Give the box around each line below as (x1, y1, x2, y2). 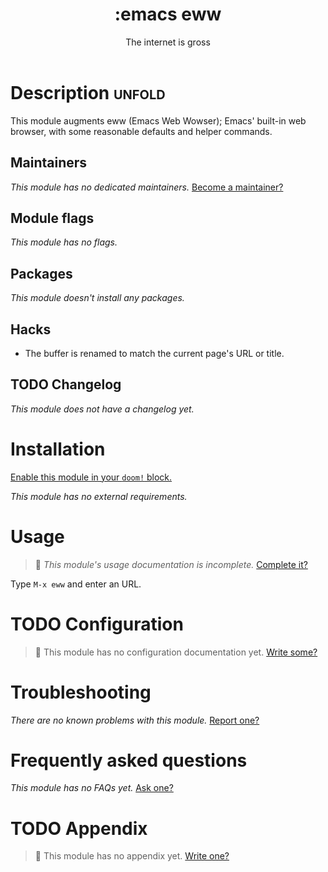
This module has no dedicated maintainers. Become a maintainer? (10, 181, 284, 193)
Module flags (10, 209, 95, 227)
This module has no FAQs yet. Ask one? (10, 782, 174, 794)
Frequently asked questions (10, 749, 248, 772)
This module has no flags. (10, 236, 118, 248)
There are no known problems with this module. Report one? (10, 714, 260, 726)
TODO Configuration (10, 613, 184, 635)
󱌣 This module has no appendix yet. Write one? (34, 850, 230, 862)
